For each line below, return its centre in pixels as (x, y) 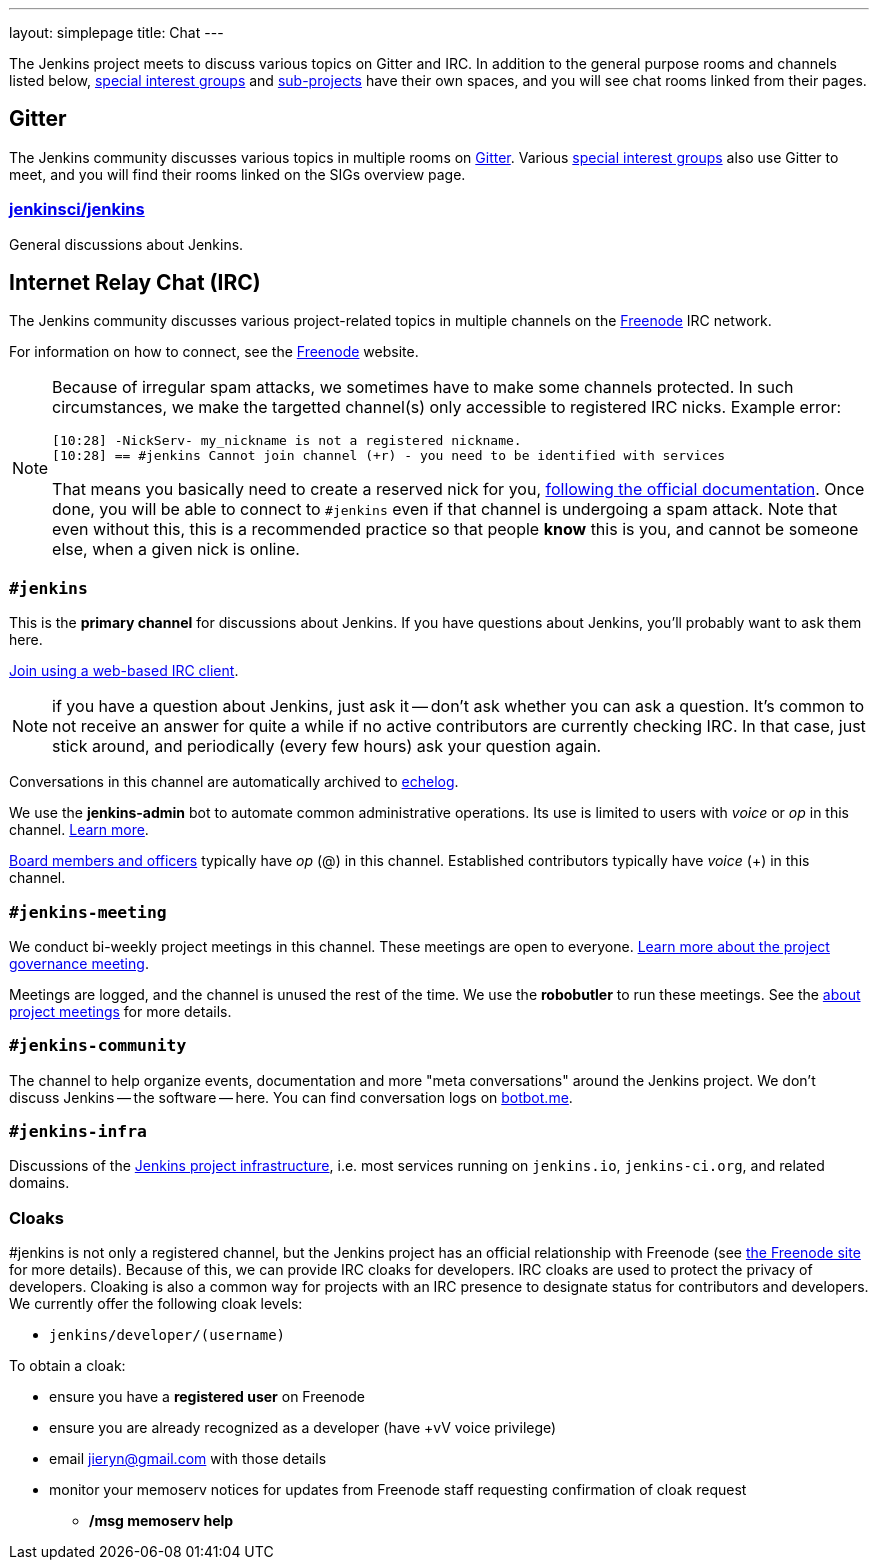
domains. (39, 1183)
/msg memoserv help (161, 1521)
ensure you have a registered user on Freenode (207, 1397)
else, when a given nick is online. (176, 549)
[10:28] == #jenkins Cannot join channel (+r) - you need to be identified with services (389, 456)
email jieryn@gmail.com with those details (188, 1459)
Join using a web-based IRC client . (124, 671)
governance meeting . (79, 963)
